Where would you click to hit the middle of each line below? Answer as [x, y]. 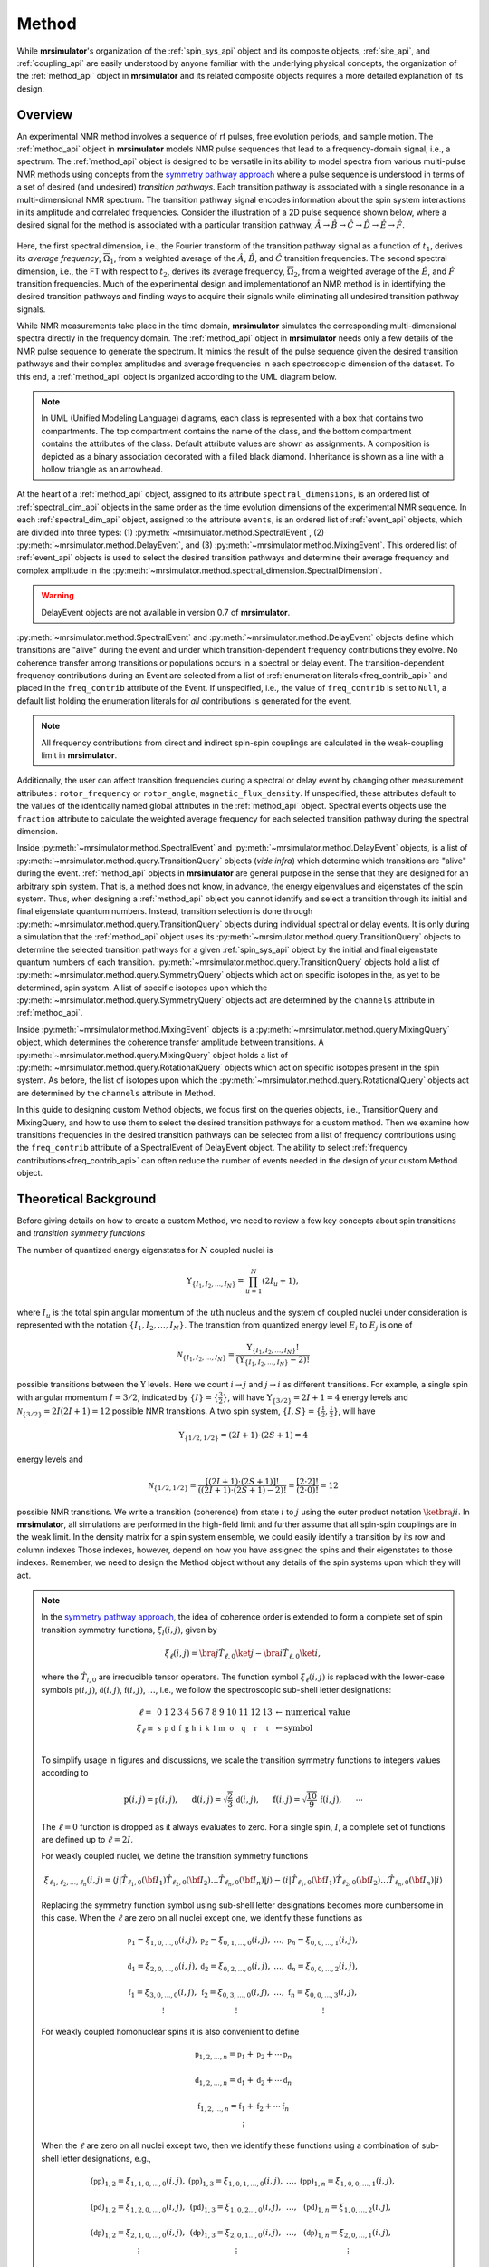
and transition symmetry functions [81, 1233]
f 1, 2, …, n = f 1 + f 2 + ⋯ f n [244, 2106]
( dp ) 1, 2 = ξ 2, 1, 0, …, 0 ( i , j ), [138, 2233]
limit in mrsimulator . [79, 755]
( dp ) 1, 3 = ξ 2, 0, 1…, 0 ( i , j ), [235, 2233]
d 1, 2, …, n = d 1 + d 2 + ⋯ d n [244, 2081]
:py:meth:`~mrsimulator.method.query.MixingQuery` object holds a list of [153, 1055]
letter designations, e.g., [105, 2158]
